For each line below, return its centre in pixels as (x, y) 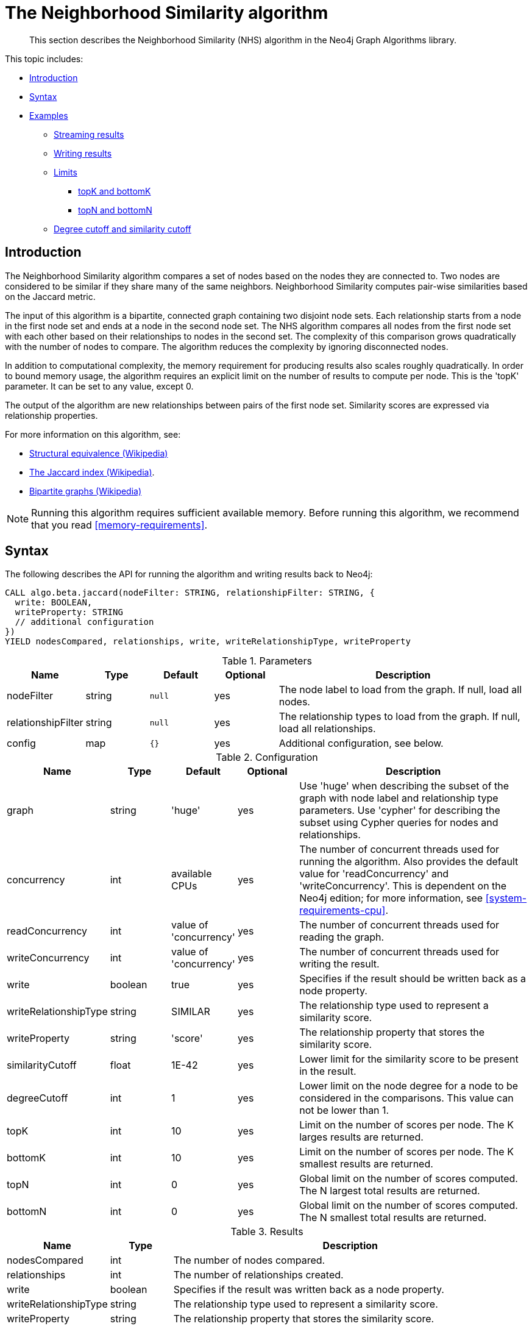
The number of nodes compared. (249, 1260)
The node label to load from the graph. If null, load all (400, 690)
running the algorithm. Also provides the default (409, 862)
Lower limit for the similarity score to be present (409, 1059)
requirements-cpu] (342, 910)
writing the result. (339, 964)
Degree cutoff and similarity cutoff (122, 229)
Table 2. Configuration (267, 757)
